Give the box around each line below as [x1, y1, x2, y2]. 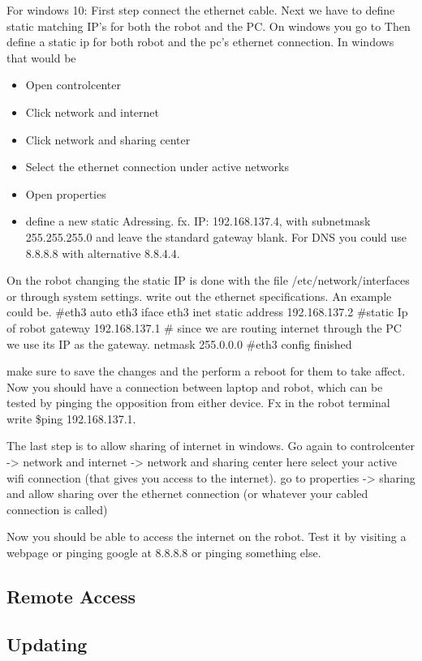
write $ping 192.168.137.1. [6, 410, 136, 427]
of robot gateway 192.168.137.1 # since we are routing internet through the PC [6, 319, 402, 336]
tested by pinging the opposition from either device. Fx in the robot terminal [6, 394, 390, 411]
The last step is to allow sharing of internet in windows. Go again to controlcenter [6, 437, 416, 454]
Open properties [25, 185, 106, 202]
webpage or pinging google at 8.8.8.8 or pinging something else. [6, 544, 321, 561]
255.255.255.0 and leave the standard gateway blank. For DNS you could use [25, 228, 407, 245]
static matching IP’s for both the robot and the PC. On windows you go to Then [6, 17, 411, 34]
